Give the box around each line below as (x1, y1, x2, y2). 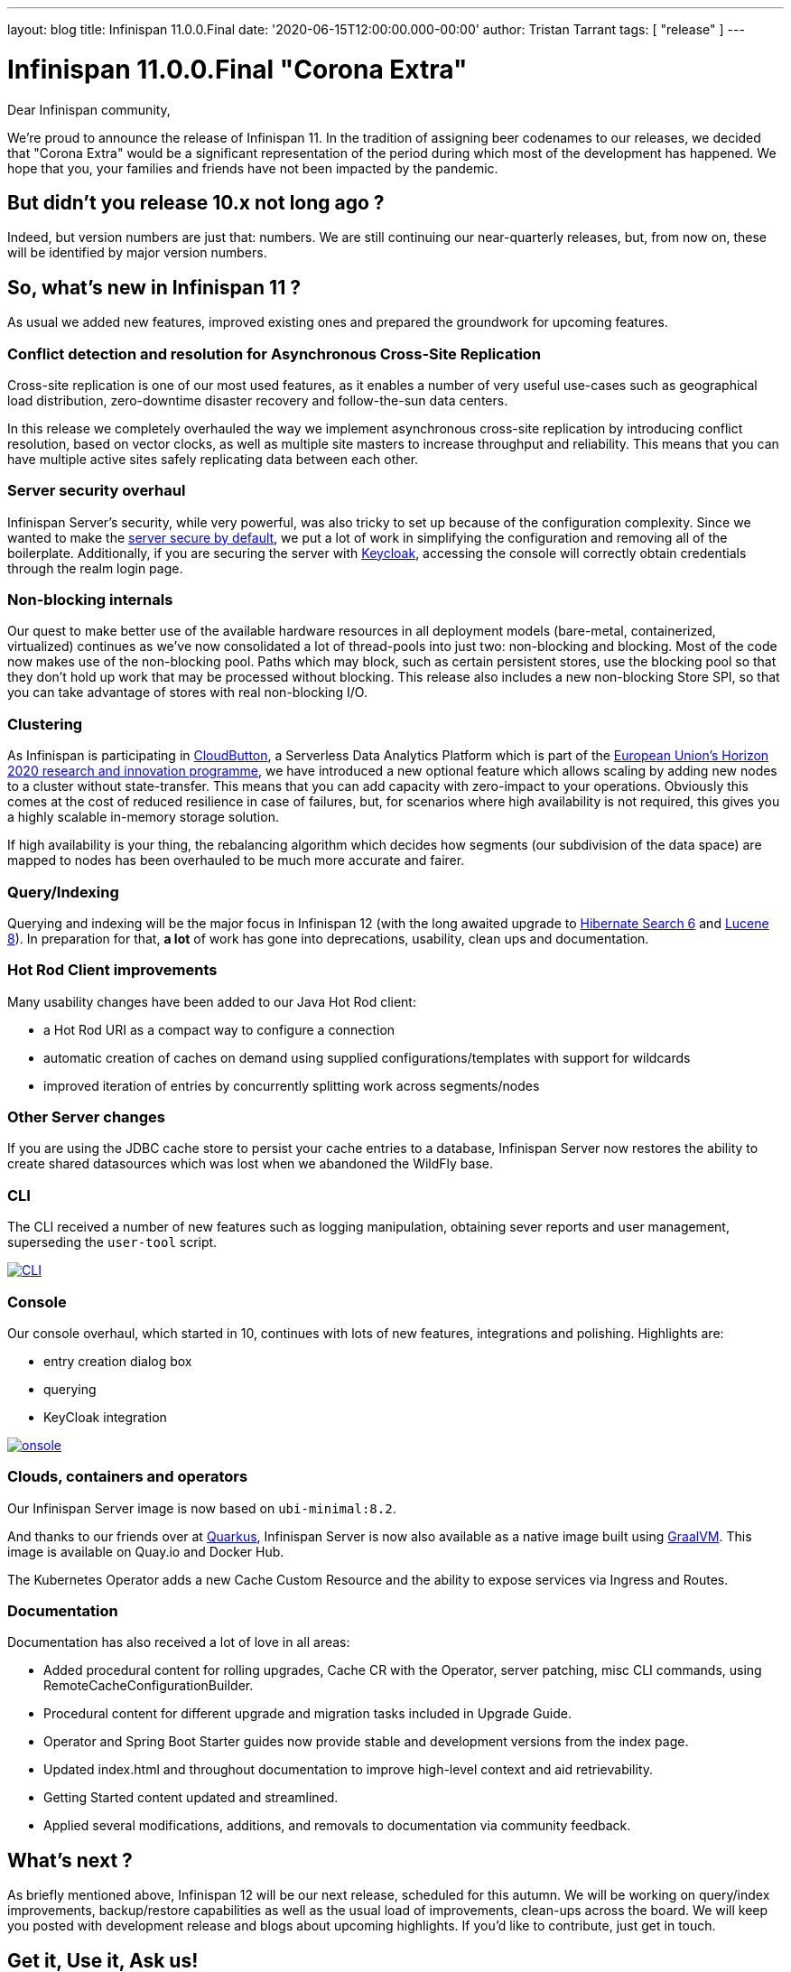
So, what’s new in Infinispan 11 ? (7, 275, 301, 299)
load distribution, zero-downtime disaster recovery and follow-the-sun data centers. (7, 392, 508, 408)
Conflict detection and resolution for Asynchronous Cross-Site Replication (7, 344, 542, 363)
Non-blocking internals (7, 591, 173, 609)
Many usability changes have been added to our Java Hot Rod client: (7, 993, 416, 1009)
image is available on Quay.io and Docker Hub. (7, 1543, 284, 1559)
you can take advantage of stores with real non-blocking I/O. (7, 684, 368, 701)
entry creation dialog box (43, 1353, 192, 1369)
